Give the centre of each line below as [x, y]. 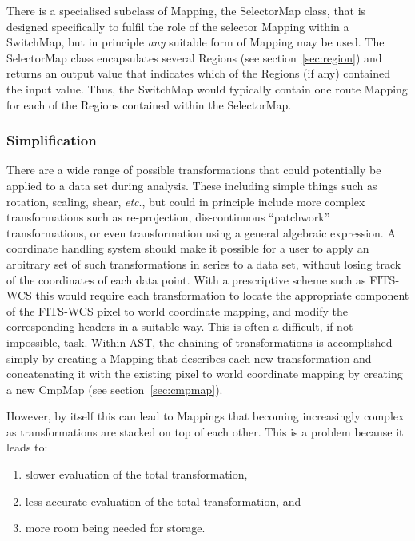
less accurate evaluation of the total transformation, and [163, 501]
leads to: [27, 447]
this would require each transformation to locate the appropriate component [222, 295]
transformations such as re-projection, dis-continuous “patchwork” [168, 217]
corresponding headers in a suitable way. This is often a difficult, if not [180, 326]
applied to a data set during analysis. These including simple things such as [192, 185]
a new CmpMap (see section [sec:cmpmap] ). [115, 389]
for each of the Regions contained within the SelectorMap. [149, 104]
